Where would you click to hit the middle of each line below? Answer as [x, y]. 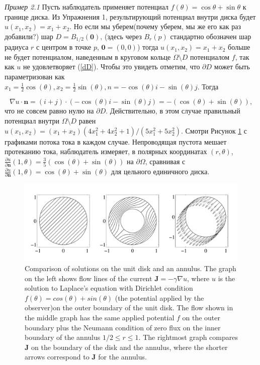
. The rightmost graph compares [188, 337]
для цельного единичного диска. [160, 171]
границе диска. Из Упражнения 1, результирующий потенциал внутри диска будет [130, 16]
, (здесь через [121, 36]
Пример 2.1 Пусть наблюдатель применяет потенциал [87, 7]
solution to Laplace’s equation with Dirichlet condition [109, 288]
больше [239, 47]
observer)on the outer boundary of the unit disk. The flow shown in [129, 308]
